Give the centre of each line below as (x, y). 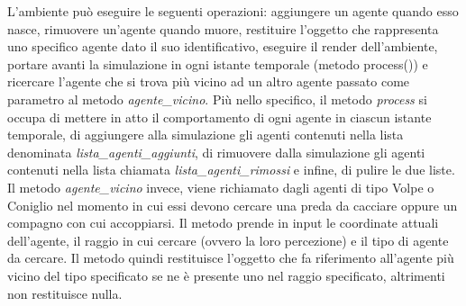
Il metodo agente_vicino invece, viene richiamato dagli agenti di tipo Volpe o (221, 187)
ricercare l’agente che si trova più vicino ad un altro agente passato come (209, 81)
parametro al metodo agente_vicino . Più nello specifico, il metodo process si (217, 99)
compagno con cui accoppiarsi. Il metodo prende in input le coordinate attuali (223, 223)
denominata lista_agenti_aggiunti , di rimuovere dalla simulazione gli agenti (216, 152)
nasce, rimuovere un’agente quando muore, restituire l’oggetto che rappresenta (223, 28)
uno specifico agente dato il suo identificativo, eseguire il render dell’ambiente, (223, 46)
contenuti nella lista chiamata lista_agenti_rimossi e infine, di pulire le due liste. (231, 170)
